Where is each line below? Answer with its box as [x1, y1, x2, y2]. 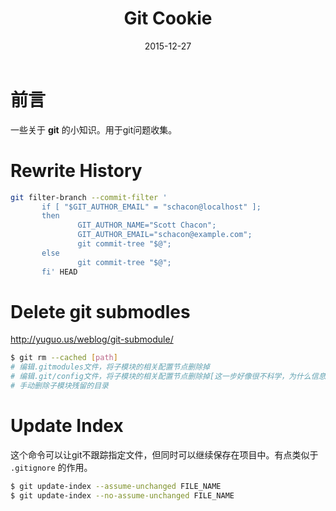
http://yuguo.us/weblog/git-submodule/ [10, 333, 174, 346]
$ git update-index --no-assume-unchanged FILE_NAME [10, 490, 235, 501]
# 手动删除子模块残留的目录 [10, 381, 110, 391]
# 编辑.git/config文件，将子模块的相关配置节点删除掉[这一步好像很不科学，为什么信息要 [10, 372, 334, 382]
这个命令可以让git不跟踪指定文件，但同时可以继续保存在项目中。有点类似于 [10, 448, 319, 461]
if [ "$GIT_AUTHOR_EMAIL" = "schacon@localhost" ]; [41, 202, 262, 212]
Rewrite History [10, 159, 143, 182]
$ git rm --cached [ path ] [10, 353, 118, 363]
